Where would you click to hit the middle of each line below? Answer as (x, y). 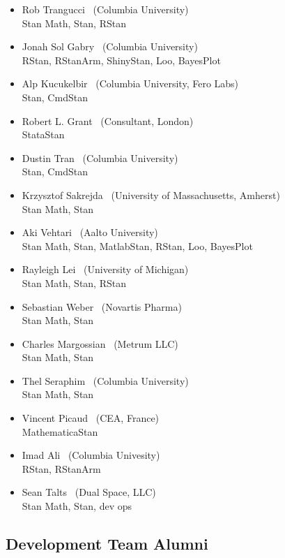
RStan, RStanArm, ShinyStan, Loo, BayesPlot (121, 60)
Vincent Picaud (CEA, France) (91, 418)
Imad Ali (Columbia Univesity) (91, 455)
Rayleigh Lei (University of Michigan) (105, 269)
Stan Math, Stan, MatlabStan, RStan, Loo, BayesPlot (137, 245)
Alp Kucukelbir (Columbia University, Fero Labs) (130, 83)
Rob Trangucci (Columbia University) (105, 9)
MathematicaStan (60, 431)
